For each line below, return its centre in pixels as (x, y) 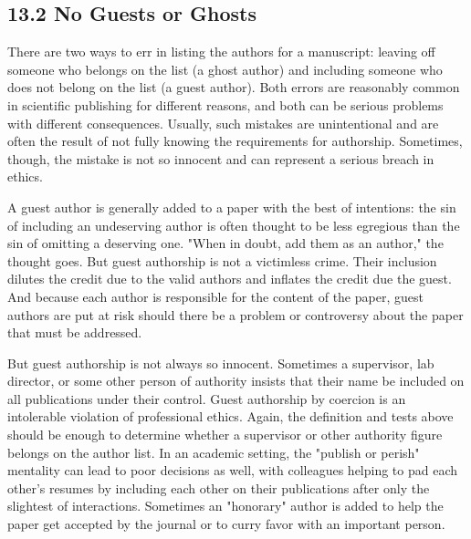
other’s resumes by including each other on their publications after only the (219, 487)
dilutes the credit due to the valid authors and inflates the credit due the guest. (230, 279)
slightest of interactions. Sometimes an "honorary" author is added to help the (225, 506)
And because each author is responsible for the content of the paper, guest (215, 296)
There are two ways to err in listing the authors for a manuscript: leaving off (221, 52)
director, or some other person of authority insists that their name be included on (236, 381)
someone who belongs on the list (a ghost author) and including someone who (225, 69)
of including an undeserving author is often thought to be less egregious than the (234, 225)
